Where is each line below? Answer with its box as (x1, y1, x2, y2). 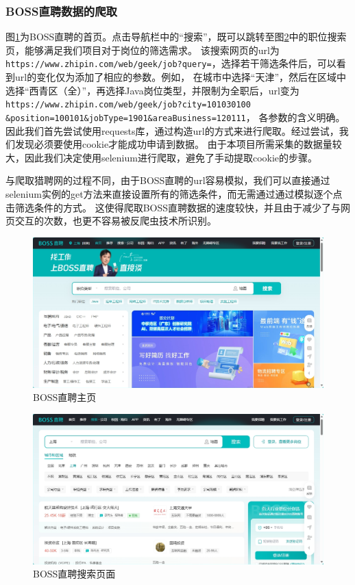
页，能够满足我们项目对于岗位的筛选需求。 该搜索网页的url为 (5, 42, 280, 57)
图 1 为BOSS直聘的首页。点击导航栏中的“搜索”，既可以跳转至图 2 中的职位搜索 (5, 29, 347, 44)
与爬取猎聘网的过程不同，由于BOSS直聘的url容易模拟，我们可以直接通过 (5, 173, 330, 187)
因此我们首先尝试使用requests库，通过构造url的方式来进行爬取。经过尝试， (5, 123, 339, 138)
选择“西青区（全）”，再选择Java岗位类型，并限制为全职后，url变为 (5, 83, 299, 97)
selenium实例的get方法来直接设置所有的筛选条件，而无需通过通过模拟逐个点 (5, 186, 343, 200)
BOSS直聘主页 (33, 390, 97, 404)
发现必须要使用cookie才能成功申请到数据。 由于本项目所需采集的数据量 (14, 137, 332, 151)
